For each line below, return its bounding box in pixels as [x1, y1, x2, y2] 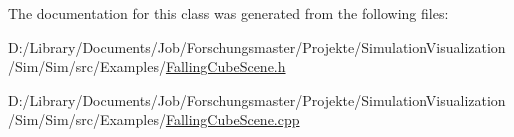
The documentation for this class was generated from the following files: [8, 3, 449, 23]
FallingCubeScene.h [165, 56, 286, 77]
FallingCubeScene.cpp [165, 109, 300, 130]
